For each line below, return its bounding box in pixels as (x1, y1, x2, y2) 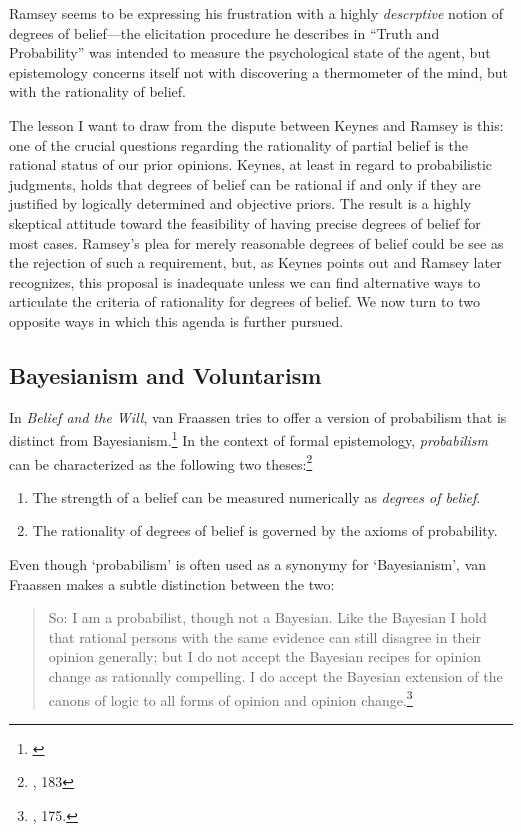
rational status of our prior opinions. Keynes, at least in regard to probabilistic (9, 154, 493, 175)
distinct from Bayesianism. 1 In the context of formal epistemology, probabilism (9, 427, 489, 450)
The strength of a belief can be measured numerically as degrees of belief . (32, 486, 481, 507)
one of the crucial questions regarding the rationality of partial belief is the (9, 134, 468, 155)
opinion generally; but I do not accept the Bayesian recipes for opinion (48, 646, 481, 667)
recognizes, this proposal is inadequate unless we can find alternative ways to (9, 271, 481, 292)
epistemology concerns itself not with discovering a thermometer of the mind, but (9, 61, 508, 82)
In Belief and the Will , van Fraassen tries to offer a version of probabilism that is (9, 406, 507, 427)
